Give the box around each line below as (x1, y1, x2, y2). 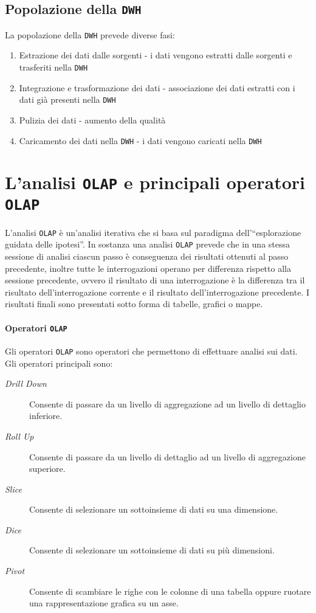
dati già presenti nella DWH (19, 93, 116, 106)
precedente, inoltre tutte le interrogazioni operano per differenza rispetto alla (5, 261, 291, 274)
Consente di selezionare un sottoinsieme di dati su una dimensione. (29, 503, 278, 516)
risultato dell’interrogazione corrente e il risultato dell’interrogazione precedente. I (5, 285, 310, 298)
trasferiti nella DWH (19, 61, 88, 74)
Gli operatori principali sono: (5, 356, 113, 369)
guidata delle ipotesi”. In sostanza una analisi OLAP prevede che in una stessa (5, 238, 290, 251)
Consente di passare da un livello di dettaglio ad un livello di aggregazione (29, 450, 306, 463)
